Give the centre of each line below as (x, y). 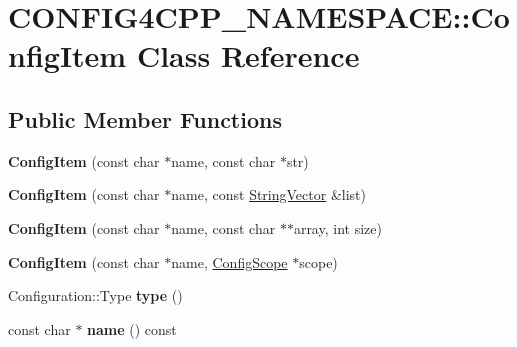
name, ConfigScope (229, 261)
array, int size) (337, 227)
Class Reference (248, 55)
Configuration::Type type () (95, 295)
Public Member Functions (145, 118)
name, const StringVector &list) (268, 194)
